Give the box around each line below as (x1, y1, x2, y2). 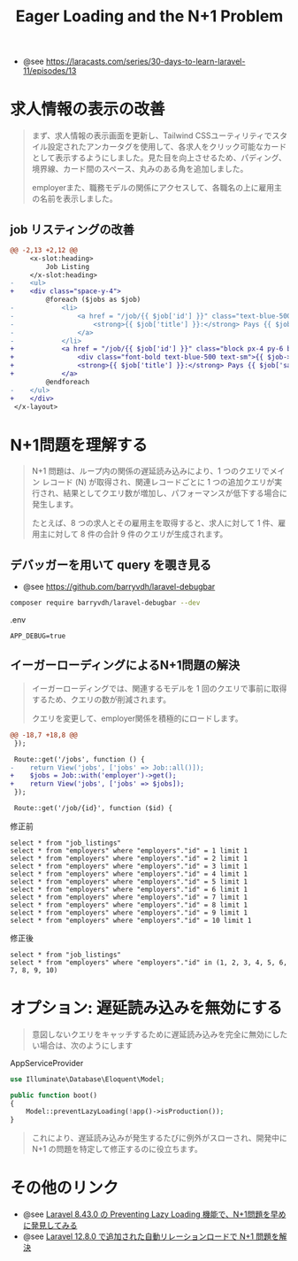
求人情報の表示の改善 (10, 99, 166, 120)
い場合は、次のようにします (31, 1040, 134, 1050)
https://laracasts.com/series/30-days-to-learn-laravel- (45, 56, 246, 67)
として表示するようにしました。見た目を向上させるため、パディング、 (31, 152, 287, 163)
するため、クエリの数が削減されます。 (31, 693, 172, 705)
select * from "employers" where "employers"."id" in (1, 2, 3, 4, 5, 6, (10, 958, 288, 967)
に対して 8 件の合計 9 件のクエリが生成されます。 (47, 529, 228, 539)
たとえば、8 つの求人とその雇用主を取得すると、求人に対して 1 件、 (31, 518, 279, 529)
